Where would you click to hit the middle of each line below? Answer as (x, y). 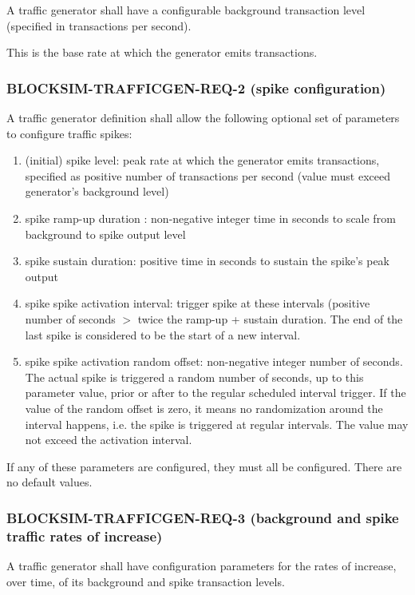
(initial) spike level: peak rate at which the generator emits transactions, (202, 160)
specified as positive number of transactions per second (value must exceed (207, 175)
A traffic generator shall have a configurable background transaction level (186, 10)
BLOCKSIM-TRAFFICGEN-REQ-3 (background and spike (203, 517)
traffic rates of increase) (85, 535)
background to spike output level (105, 234)
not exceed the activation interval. (109, 440)
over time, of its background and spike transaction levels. (146, 581)
